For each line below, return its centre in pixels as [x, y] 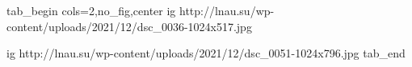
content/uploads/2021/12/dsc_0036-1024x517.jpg [129, 26]
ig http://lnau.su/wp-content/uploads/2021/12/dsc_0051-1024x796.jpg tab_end [206, 53]
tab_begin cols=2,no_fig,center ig [91, 10]
